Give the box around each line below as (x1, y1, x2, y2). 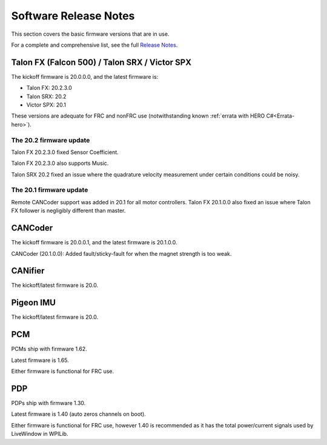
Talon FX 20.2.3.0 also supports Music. (11, 159, 109, 167)
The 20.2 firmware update (11, 136, 90, 144)
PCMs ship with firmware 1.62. (11, 346, 87, 353)
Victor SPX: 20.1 (26, 101, 67, 109)
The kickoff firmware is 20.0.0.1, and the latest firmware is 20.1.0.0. (11, 239, 178, 246)
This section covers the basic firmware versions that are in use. (11, 30, 170, 38)
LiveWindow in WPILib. (11, 430, 68, 438)
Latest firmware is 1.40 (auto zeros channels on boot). (11, 410, 147, 418)
